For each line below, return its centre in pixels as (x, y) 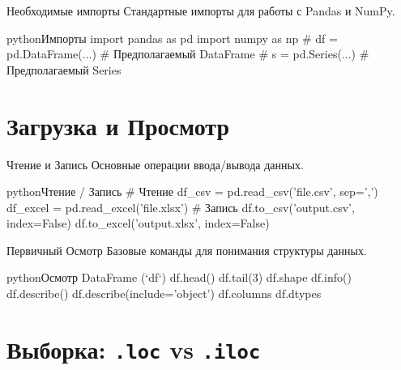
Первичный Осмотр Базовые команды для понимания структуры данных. (187, 250)
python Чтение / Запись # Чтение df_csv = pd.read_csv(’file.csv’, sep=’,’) (192, 191)
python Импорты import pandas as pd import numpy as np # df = (172, 38)
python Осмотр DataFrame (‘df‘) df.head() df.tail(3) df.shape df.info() (179, 277)
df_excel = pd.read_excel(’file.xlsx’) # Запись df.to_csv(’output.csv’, (181, 207)
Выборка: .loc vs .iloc (134, 349)
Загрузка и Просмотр (118, 125)
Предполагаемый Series (64, 69)
